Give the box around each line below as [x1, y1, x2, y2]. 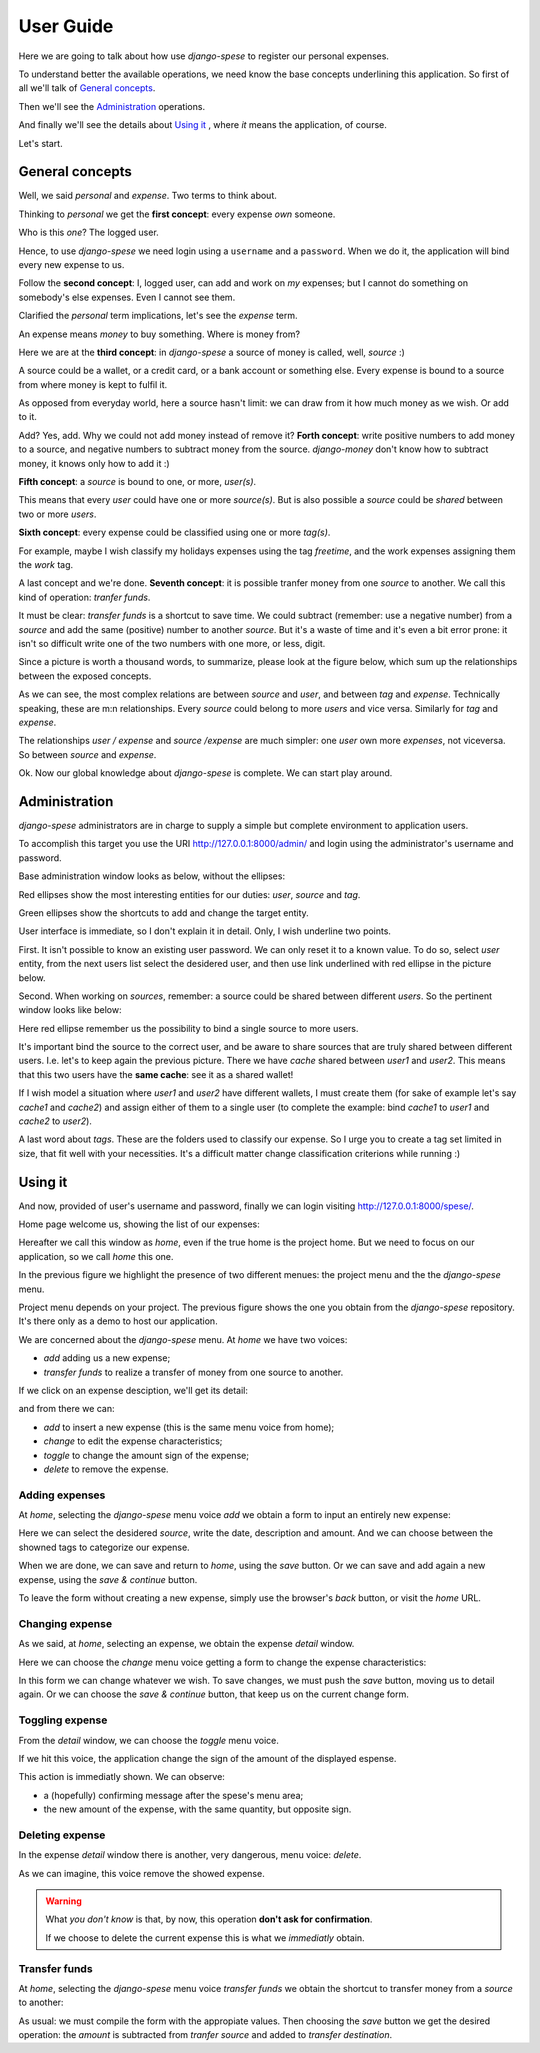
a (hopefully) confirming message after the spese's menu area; [43, 1789, 304, 1801]
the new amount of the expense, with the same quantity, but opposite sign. [43, 1803, 352, 1815]
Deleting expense [18, 1828, 106, 1842]
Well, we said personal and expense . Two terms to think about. [18, 190, 277, 202]
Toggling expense [18, 1713, 108, 1727]
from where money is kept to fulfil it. [18, 378, 168, 390]
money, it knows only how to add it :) [18, 457, 170, 469]
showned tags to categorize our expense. [18, 1541, 190, 1553]
